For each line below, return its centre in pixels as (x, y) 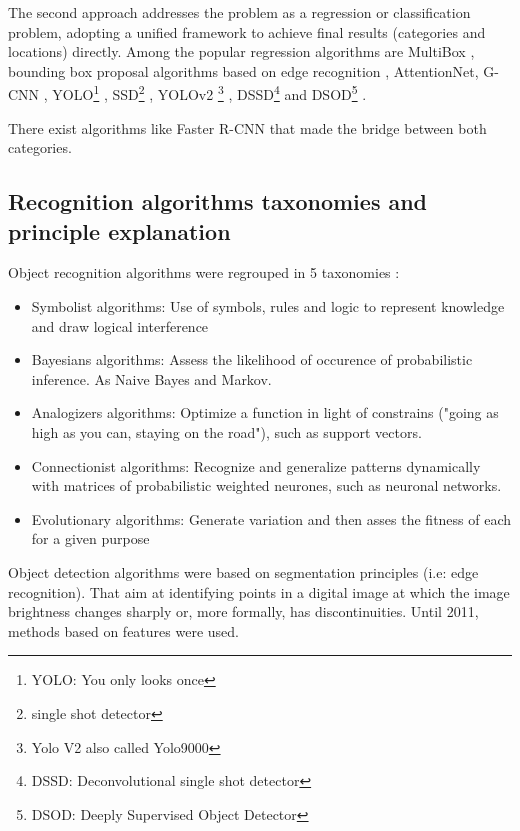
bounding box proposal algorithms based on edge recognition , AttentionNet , (243, 70)
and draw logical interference (120, 325)
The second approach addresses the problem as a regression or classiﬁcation (239, 12)
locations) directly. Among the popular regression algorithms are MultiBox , (241, 51)
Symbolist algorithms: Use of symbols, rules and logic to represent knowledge (268, 306)
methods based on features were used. (123, 630)
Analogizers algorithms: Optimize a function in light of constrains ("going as (265, 412)
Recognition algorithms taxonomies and (218, 201)
